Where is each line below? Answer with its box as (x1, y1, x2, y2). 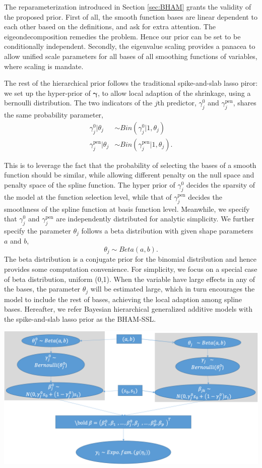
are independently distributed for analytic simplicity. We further (56, 213, 254, 224)
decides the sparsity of (186, 179, 255, 190)
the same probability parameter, (4, 109, 103, 120)
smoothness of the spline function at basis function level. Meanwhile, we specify (4, 203, 250, 214)
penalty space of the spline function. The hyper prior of (4, 179, 175, 190)
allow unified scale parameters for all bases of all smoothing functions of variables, (4, 50, 257, 61)
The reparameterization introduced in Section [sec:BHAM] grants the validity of (4, 2, 251, 12)
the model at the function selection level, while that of (4, 191, 172, 202)
